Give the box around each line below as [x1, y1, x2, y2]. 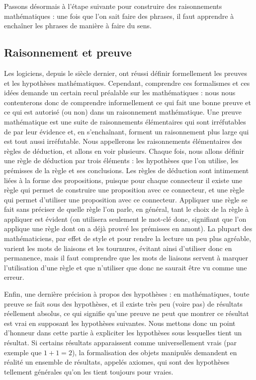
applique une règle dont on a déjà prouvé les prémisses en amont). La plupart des [4, 223, 253, 234]
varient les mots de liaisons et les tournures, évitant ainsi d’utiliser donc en [4, 243, 232, 253]
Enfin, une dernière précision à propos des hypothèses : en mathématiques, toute [4, 289, 250, 299]
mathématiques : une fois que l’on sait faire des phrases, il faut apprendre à [4, 10, 234, 21]
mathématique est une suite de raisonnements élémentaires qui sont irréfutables [4, 116, 246, 127]
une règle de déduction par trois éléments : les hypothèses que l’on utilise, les [4, 155, 239, 166]
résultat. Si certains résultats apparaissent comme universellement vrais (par [4, 337, 237, 348]
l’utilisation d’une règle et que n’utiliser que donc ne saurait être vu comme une [4, 262, 247, 272]
